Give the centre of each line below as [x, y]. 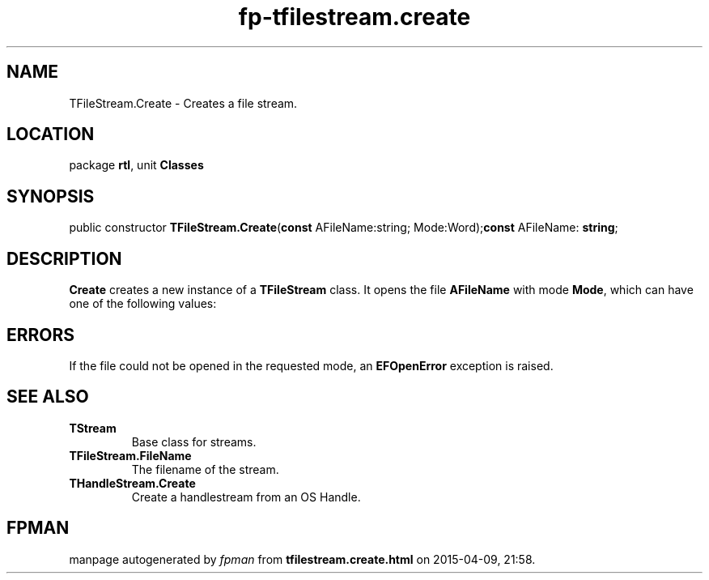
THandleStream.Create [132, 483]
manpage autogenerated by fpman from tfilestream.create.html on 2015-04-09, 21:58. [302, 559]
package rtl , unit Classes [136, 165]
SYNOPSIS [51, 196]
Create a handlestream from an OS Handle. [246, 497]
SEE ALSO [48, 397]
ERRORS [41, 335]
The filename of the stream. [205, 469]
